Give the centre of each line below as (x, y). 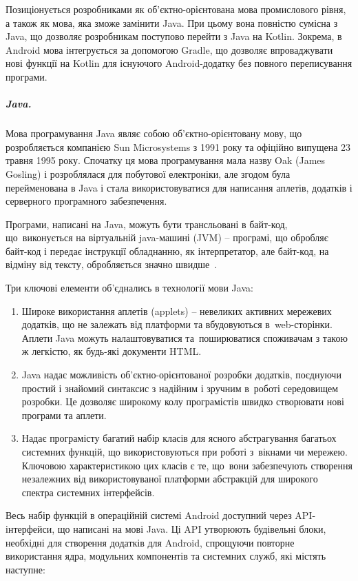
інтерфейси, (30, 528)
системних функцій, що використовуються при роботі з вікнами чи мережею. (185, 451)
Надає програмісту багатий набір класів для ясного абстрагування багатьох (179, 438)
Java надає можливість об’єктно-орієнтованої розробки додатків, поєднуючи (181, 375)
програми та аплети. (64, 415)
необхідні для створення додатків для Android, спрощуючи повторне (150, 542)
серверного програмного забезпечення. (86, 201)
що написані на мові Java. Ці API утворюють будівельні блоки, (192, 528)
